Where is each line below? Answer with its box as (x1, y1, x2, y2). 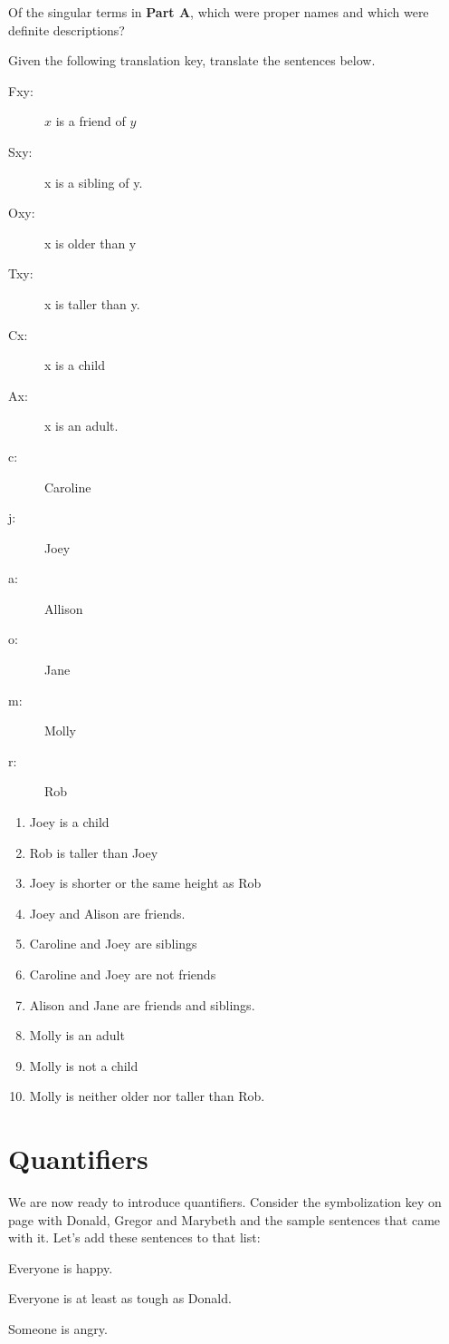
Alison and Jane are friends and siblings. (29, 995, 255, 1014)
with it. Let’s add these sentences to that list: (8, 1228, 261, 1247)
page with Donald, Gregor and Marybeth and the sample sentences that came (8, 1210, 441, 1229)
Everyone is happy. (8, 1258, 113, 1277)
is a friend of (55, 112, 126, 131)
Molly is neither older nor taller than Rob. (29, 1086, 265, 1105)
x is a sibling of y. (44, 172, 143, 191)
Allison (44, 599, 83, 618)
